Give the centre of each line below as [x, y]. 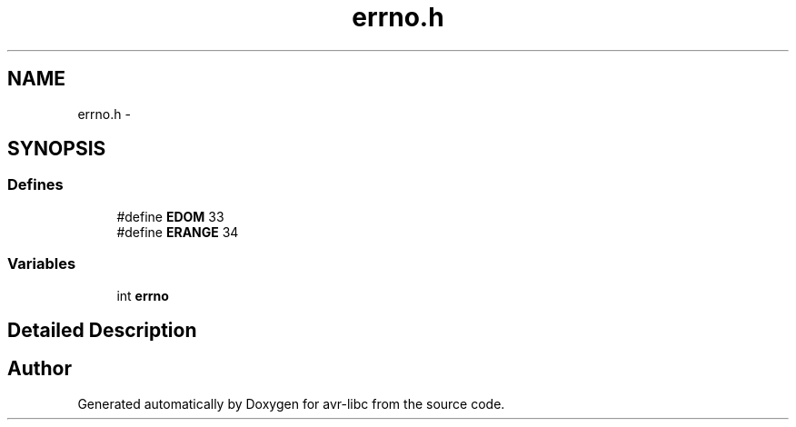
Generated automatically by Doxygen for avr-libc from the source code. [291, 403]
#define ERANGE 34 [178, 232]
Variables [42, 264]
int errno [143, 295]
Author [40, 369]
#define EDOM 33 [170, 216]
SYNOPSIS [57, 149]
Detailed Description [102, 330]
